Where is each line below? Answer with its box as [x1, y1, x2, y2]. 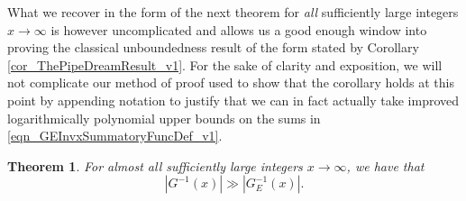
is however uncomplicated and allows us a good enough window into [50, 20, 427, 39]
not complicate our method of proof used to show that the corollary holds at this [7, 73, 454, 92]
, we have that [346, 156, 425, 175]
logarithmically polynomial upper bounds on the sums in [7, 108, 321, 127]
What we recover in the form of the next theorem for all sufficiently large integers [7, 3, 459, 21]
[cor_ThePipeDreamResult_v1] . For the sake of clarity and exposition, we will [7, 55, 443, 74]
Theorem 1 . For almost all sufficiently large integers [7, 156, 303, 175]
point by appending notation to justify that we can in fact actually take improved [7, 90, 460, 109]
